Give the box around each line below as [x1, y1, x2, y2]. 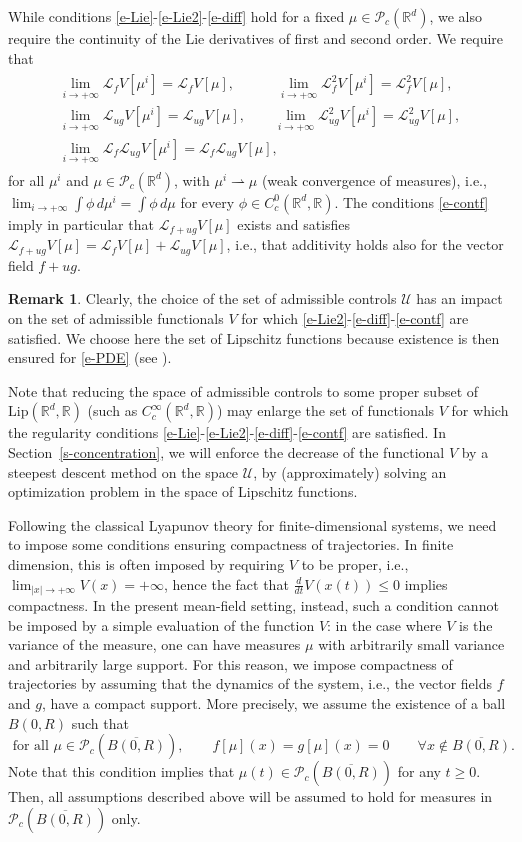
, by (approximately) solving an [253, 461, 447, 482]
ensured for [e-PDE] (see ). [8, 347, 172, 368]
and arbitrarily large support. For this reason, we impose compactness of [8, 653, 453, 674]
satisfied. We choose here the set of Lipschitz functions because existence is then [8, 327, 500, 348]
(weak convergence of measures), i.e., [261, 169, 487, 190]
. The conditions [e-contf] [334, 191, 489, 212]
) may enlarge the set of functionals [216, 400, 435, 421]
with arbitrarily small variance [318, 634, 505, 655]
